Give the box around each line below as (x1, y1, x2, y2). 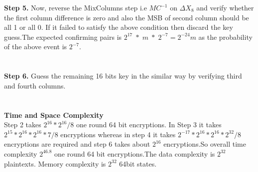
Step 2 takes (4, 119, 41, 130)
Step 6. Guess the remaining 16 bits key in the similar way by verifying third (4, 71, 242, 81)
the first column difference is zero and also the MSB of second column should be (4, 12, 249, 22)
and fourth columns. (4, 80, 66, 90)
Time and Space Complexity (4, 109, 104, 120)
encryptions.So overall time (163, 139, 246, 149)
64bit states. (119, 158, 157, 169)
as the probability (198, 31, 253, 42)
